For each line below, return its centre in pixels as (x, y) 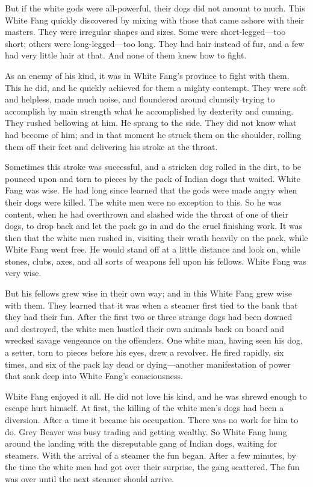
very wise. (23, 273)
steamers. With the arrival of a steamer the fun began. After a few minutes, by (150, 455)
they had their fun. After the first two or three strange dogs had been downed (149, 317)
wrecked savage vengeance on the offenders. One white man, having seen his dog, (154, 340)
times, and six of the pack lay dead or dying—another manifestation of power (148, 364)
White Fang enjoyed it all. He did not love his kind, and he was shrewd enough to (156, 396)
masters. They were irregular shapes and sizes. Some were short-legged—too (145, 32)
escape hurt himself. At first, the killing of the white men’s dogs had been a (144, 408)
